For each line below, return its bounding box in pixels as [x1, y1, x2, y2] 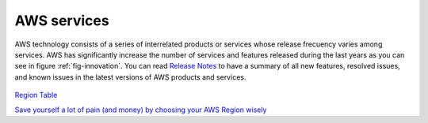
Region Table [14, 91, 58, 100]
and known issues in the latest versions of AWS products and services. [14, 72, 246, 82]
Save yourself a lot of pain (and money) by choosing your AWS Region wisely [14, 105, 267, 114]
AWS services [14, 12, 110, 29]
